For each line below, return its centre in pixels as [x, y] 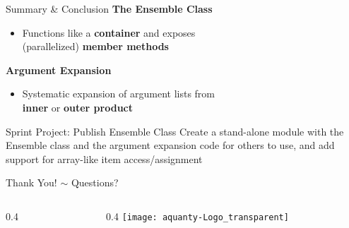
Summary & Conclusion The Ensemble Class [109, 8]
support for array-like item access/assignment [104, 158]
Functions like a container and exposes [109, 32]
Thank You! [31, 182]
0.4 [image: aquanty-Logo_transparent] [197, 216]
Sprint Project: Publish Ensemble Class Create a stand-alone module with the [175, 131]
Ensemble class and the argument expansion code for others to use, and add [170, 145]
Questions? [95, 182]
